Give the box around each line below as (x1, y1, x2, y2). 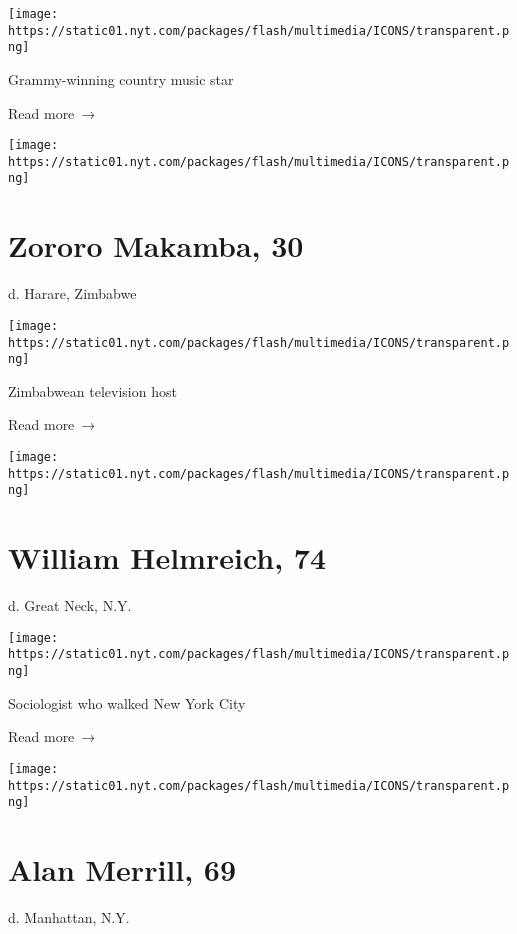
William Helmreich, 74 (8, 537, 327, 578)
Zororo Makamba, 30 (8, 225, 304, 266)
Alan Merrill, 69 (8, 849, 237, 889)
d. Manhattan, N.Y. (8, 906, 130, 927)
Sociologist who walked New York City (8, 692, 246, 713)
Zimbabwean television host (8, 380, 177, 401)
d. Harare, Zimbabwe (8, 283, 137, 304)
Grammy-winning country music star (8, 68, 234, 89)
